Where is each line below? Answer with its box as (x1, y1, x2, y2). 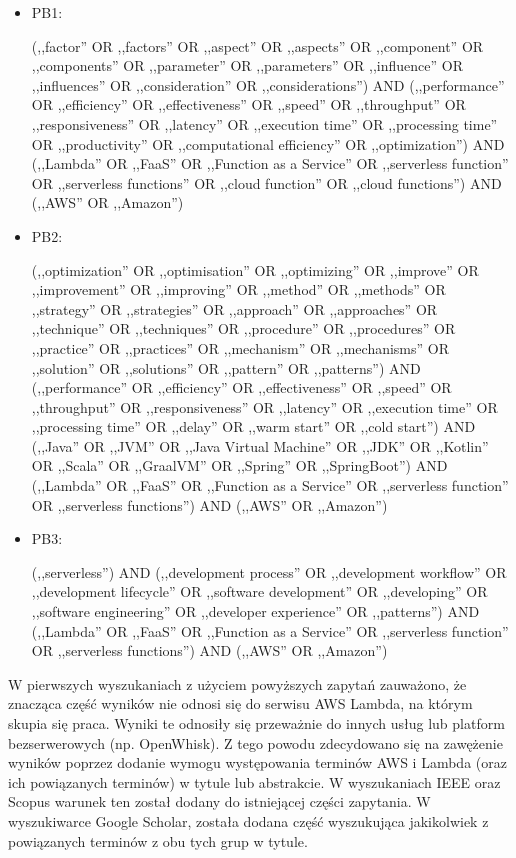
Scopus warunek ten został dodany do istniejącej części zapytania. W (8, 791, 431, 812)
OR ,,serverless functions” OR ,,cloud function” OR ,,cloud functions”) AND (31, 172, 502, 193)
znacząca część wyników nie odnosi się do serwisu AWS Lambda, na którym (8, 693, 473, 714)
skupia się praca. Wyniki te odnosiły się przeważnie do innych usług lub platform (8, 713, 505, 733)
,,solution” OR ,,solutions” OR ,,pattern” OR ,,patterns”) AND (31, 357, 421, 378)
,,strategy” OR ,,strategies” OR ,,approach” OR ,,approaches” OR (31, 298, 438, 319)
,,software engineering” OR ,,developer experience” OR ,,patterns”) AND (31, 601, 480, 622)
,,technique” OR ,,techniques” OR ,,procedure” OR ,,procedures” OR (31, 318, 456, 339)
